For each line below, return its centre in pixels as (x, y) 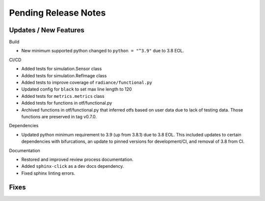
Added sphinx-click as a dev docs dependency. (73, 166)
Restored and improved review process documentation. (77, 159)
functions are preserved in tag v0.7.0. (59, 116)
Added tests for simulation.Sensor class (62, 69)
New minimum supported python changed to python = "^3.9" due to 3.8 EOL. (103, 51)
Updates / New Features (47, 30)
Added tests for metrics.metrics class (63, 96)
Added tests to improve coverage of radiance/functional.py (87, 83)
